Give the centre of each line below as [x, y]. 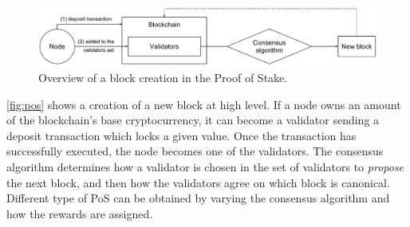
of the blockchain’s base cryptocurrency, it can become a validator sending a [193, 120]
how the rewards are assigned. [80, 213]
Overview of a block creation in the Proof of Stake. [163, 77]
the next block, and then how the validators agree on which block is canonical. [198, 182]
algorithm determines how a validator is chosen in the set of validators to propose [205, 166]
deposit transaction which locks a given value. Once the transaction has [181, 135]
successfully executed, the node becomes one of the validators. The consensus [195, 151]
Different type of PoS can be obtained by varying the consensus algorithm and [198, 198]
